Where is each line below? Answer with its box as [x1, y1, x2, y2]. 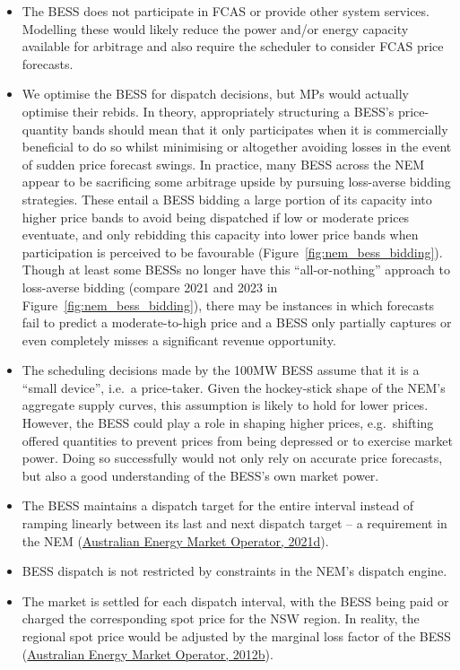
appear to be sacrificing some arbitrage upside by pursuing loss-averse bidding [22, 172, 451, 191]
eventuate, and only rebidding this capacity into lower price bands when [22, 225, 419, 244]
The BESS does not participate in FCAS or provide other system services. [22, 2, 430, 20]
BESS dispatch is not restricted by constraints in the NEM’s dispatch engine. [22, 561, 447, 580]
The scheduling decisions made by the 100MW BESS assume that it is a [22, 361, 420, 379]
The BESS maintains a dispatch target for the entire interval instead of [22, 496, 414, 515]
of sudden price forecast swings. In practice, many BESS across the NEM [22, 154, 425, 173]
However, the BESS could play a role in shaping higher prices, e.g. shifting [22, 413, 434, 432]
